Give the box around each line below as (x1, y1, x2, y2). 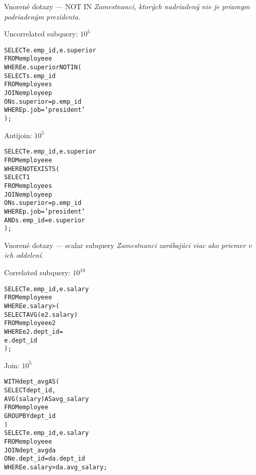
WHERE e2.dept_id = (4, 328, 63, 335)
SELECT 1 (4, 174, 30, 181)
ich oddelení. (4, 250, 44, 260)
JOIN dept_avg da (4, 446, 56, 454)
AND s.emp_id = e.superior (4, 216, 85, 224)
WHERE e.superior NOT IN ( (4, 64, 82, 71)
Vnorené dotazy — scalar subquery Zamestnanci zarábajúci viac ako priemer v (4, 239, 252, 250)
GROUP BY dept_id (4, 412, 56, 420)
